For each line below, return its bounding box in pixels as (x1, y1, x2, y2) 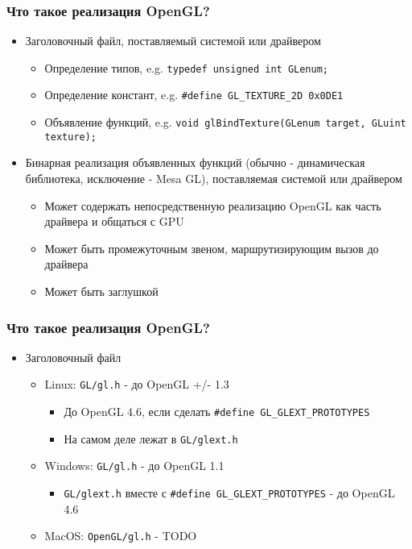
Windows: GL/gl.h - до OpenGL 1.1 (44, 457, 225, 474)
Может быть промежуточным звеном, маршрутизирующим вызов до (44, 239, 379, 256)
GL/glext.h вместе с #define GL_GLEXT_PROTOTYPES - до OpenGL (64, 485, 395, 501)
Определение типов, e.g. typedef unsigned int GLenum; (44, 59, 329, 76)
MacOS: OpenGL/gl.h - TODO (44, 527, 197, 544)
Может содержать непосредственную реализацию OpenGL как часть (44, 197, 381, 214)
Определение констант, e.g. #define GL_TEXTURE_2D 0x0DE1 (44, 86, 344, 103)
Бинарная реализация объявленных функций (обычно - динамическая (25, 154, 365, 171)
